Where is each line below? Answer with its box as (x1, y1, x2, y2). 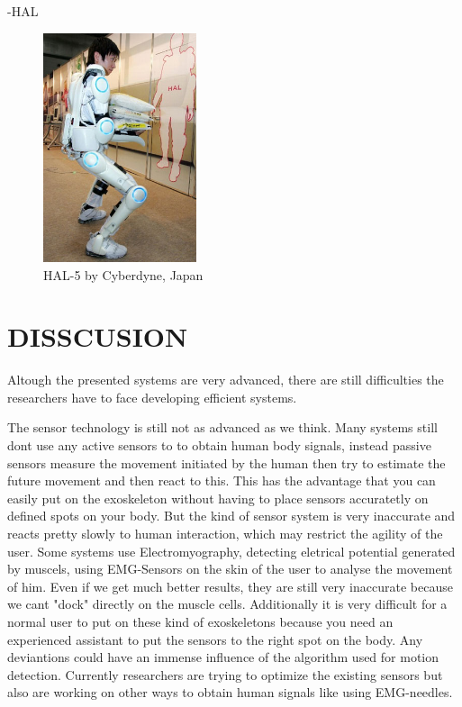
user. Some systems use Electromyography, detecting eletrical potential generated (7, 541, 456, 560)
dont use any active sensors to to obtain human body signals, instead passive (7, 436, 431, 455)
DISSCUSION (7, 318, 188, 355)
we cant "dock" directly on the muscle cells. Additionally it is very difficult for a (7, 594, 448, 613)
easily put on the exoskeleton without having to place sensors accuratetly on (7, 488, 429, 507)
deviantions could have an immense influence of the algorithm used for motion (7, 648, 439, 666)
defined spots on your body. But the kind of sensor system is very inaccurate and (7, 506, 456, 525)
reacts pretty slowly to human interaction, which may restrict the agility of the (7, 524, 443, 543)
